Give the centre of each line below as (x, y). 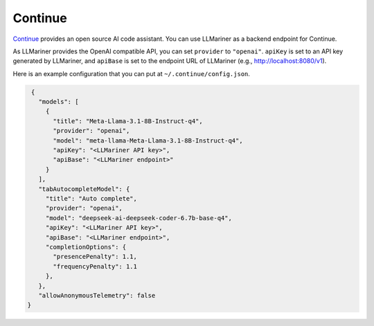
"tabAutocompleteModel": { (84, 189)
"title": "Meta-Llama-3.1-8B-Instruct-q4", (128, 121)
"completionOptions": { (86, 247)
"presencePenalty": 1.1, (95, 257)
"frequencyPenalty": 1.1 (95, 266)
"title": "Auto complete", (91, 198)
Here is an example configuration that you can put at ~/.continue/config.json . (132, 73)
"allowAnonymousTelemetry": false (97, 295)
